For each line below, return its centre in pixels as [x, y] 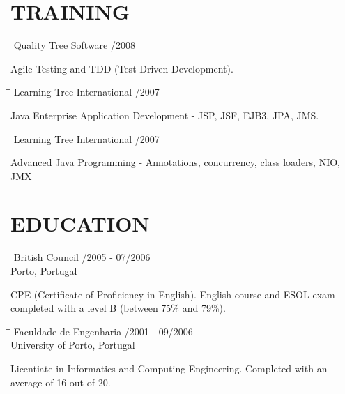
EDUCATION [80, 223]
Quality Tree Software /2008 [74, 45]
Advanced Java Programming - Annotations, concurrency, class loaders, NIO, [176, 162]
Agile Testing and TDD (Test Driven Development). [122, 68]
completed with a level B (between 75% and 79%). [118, 308]
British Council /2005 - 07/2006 [82, 257]
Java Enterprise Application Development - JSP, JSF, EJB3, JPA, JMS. [165, 115]
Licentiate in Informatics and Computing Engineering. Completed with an [169, 368]
